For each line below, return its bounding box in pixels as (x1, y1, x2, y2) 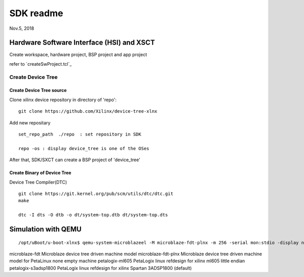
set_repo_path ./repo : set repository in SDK (18, 131, 141, 137)
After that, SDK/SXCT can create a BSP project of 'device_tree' (9, 157, 140, 163)
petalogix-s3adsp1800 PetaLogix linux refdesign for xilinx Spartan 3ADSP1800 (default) (9, 265, 192, 271)
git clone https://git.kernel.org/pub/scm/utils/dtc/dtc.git (18, 191, 173, 197)
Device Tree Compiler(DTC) (9, 179, 67, 185)
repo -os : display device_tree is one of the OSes (18, 146, 149, 151)
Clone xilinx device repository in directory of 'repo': (9, 97, 117, 103)
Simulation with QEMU (9, 225, 82, 234)
